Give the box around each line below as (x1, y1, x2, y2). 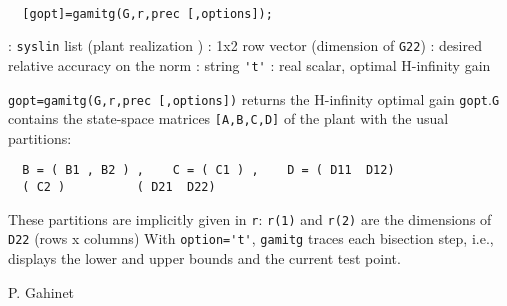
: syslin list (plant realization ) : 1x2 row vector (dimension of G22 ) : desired (8, 35, 482, 56)
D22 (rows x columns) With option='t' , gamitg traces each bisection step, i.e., (8, 228, 494, 249)
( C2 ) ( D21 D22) (22, 180, 216, 195)
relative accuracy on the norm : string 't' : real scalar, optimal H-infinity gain (8, 54, 491, 75)
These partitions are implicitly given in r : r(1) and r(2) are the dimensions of (8, 208, 492, 229)
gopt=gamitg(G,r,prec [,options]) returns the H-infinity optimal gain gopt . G (8, 88, 500, 109)
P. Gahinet (8, 281, 75, 302)
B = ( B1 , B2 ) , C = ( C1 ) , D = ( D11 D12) (22, 163, 395, 178)
